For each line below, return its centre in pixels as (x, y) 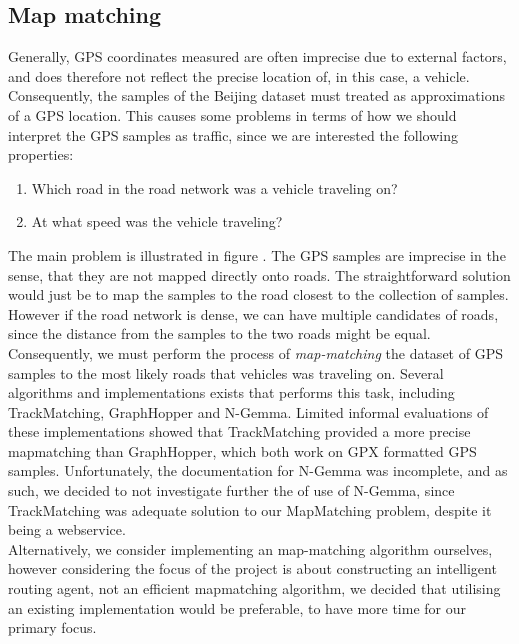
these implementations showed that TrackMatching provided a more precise (239, 431)
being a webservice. (67, 529)
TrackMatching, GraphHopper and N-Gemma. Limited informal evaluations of (248, 411)
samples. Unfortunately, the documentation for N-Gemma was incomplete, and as (258, 470)
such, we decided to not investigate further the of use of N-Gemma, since (231, 490)
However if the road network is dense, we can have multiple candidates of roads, (253, 313)
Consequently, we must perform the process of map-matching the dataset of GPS (255, 352)
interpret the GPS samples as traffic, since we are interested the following (233, 134)
